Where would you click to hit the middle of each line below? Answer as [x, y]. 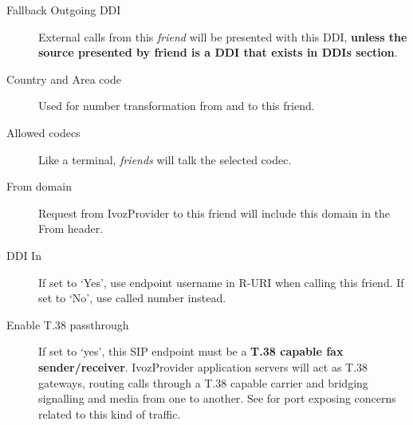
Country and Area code [64, 79]
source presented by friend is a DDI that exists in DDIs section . [218, 52]
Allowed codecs [43, 132]
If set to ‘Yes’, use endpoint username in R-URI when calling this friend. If [221, 282]
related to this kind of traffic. [110, 413]
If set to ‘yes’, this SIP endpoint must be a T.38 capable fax [191, 351]
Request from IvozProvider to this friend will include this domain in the [214, 212]
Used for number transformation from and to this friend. [177, 106]
